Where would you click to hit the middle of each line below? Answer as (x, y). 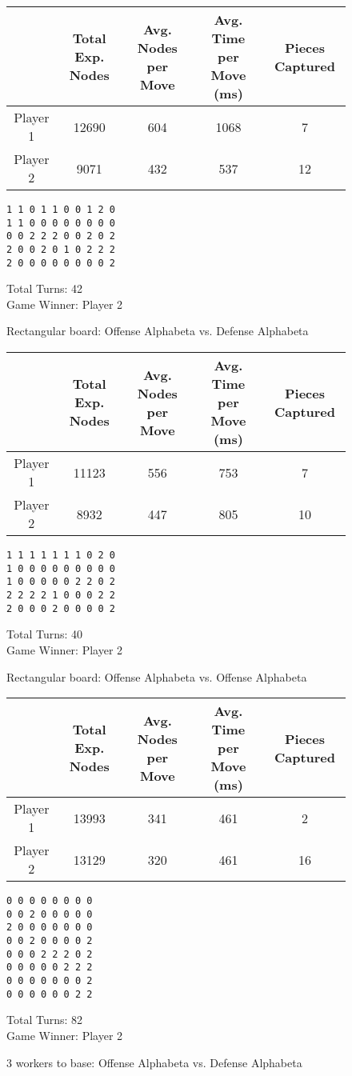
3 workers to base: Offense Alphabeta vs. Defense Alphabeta (154, 1062)
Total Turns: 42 (45, 288)
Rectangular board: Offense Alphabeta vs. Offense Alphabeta (157, 676)
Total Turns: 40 (45, 634)
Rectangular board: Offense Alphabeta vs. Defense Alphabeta (158, 331)
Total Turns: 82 (45, 1020)
